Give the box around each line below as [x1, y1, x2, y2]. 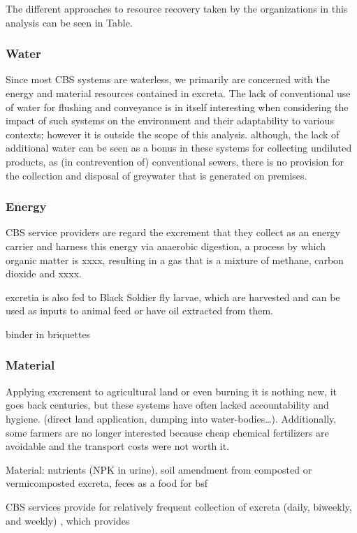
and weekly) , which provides [6, 513, 130, 527]
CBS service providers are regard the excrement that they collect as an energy [6, 225, 341, 240]
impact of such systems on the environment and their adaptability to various [6, 113, 334, 128]
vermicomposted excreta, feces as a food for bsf [6, 476, 207, 490]
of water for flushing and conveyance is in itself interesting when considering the [6, 99, 349, 114]
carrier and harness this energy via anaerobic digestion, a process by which [6, 238, 326, 253]
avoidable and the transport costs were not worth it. [6, 439, 230, 453]
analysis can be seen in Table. [6, 15, 133, 29]
